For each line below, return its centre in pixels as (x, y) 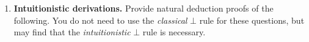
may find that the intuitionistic (72, 32)
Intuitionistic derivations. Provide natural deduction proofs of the (144, 8)
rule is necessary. (174, 32)
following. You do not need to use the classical (100, 20)
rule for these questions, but (252, 20)
